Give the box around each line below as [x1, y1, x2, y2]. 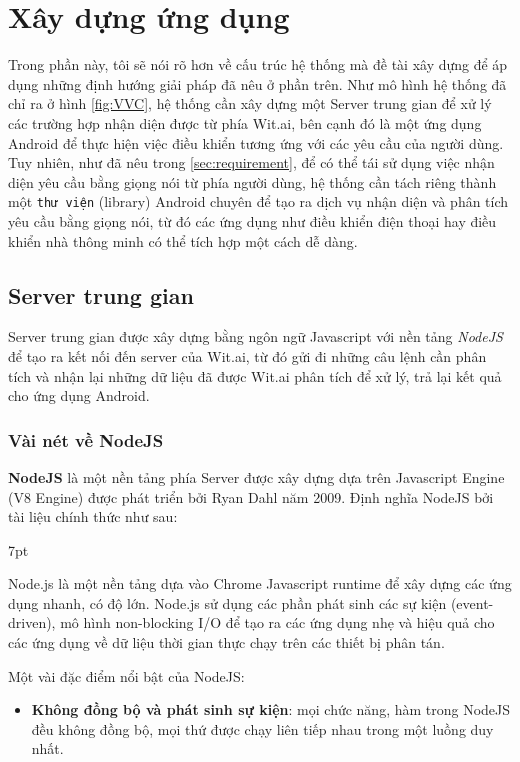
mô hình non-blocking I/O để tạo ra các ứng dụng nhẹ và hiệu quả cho [60, 612, 495, 633]
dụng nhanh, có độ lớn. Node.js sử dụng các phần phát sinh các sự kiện [8, 592, 447, 613]
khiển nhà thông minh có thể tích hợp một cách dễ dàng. [8, 230, 358, 251]
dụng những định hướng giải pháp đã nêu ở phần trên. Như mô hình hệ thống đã [8, 73, 507, 94]
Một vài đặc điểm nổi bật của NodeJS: [8, 665, 245, 686]
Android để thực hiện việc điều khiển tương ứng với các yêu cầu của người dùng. [8, 132, 504, 153]
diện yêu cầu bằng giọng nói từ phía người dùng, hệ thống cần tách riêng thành [8, 171, 497, 192]
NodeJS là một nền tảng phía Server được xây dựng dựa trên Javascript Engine [8, 466, 505, 487]
